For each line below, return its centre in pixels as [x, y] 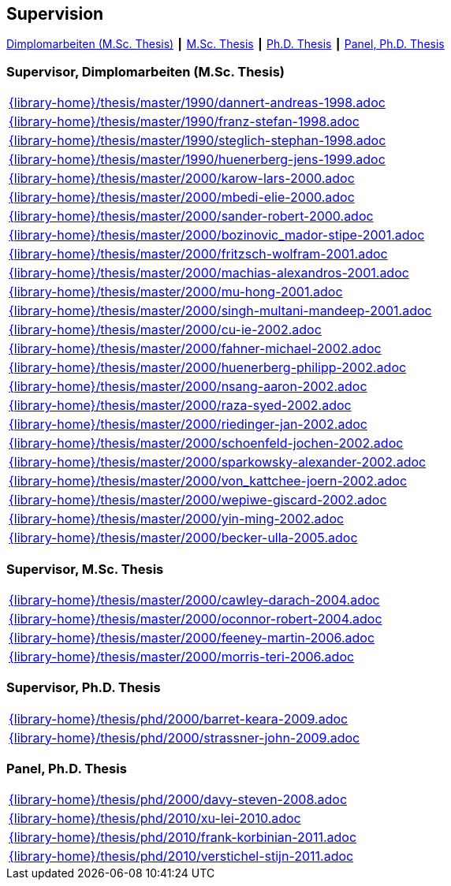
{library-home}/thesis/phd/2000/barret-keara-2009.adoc [179, 718]
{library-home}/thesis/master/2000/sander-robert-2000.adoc [191, 216]
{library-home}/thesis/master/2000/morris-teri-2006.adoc [182, 656]
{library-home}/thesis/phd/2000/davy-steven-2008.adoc [178, 800]
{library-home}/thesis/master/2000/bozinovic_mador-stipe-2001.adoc [217, 235]
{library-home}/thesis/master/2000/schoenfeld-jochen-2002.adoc [206, 443]
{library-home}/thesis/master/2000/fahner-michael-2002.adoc [195, 349]
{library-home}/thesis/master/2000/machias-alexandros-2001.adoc [209, 273]
